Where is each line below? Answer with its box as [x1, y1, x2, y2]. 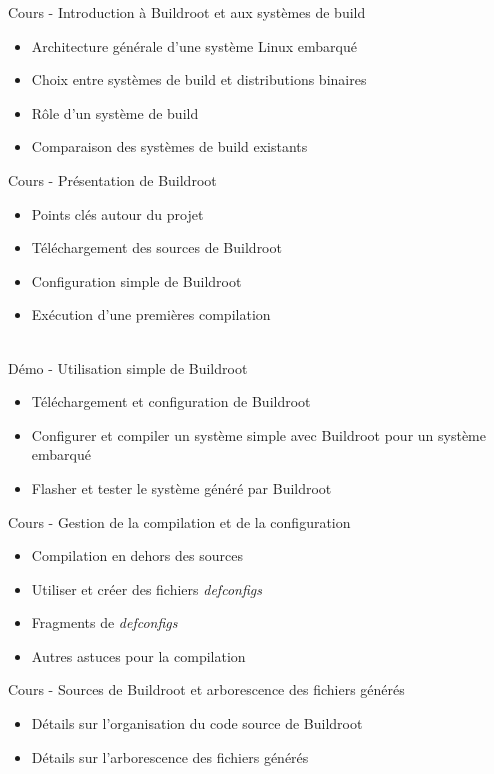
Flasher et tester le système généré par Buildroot [31, 477, 332, 498]
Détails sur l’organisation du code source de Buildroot [31, 713, 363, 734]
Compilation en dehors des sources [31, 545, 243, 566]
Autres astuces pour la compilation [31, 645, 246, 666]
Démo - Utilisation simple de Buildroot [8, 357, 248, 378]
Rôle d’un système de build [31, 102, 199, 123]
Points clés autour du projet [31, 203, 204, 224]
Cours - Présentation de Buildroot [8, 169, 217, 190]
